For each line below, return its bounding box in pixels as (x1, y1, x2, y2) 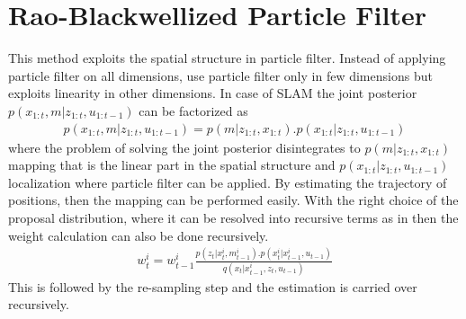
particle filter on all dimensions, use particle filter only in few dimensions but (8, 66, 433, 84)
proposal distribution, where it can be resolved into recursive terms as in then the (8, 208, 459, 226)
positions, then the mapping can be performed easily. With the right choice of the (8, 191, 459, 209)
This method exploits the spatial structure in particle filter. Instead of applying (8, 49, 446, 67)
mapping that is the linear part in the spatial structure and (8, 155, 336, 174)
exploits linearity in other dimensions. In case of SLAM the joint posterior (8, 84, 417, 102)
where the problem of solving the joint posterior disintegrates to (8, 137, 361, 156)
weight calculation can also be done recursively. (8, 226, 269, 244)
